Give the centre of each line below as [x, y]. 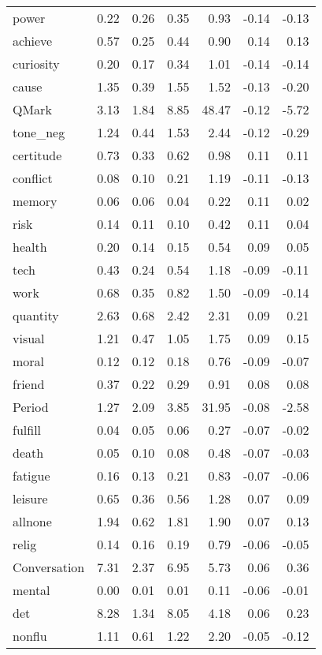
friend [29, 384]
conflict [33, 178]
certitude [37, 155]
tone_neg [39, 132]
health [30, 247]
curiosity [36, 64]
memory [35, 201]
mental [31, 590]
